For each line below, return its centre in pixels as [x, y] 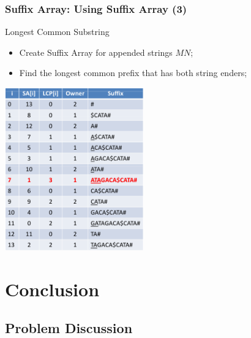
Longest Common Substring [57, 32]
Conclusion [52, 289]
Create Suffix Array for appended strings [96, 52]
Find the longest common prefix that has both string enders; [133, 73]
